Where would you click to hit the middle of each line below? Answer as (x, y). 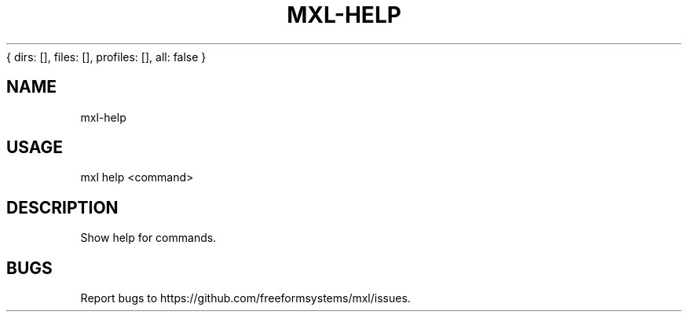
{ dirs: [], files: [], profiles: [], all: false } (106, 57)
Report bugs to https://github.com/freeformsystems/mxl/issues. (245, 298)
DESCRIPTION (62, 207)
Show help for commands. (148, 238)
